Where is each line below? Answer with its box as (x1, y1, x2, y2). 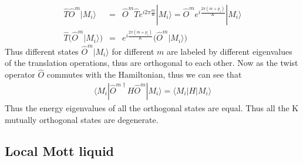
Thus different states (5, 45, 79, 57)
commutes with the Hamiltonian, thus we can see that (46, 68, 242, 81)
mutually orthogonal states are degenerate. (5, 113, 159, 125)
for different (112, 45, 154, 57)
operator (5, 68, 35, 81)
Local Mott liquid (5, 142, 114, 160)
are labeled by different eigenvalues (167, 45, 292, 57)
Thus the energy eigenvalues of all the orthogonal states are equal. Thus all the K (5, 101, 299, 114)
